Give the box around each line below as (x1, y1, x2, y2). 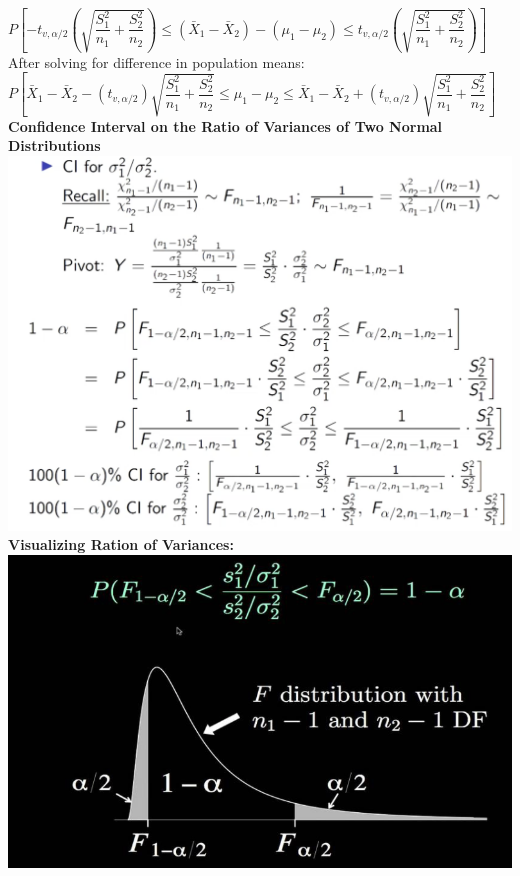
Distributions (8, 135, 101, 156)
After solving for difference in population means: (8, 51, 305, 72)
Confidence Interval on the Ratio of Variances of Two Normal (8, 115, 443, 136)
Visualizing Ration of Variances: (8, 534, 234, 555)
